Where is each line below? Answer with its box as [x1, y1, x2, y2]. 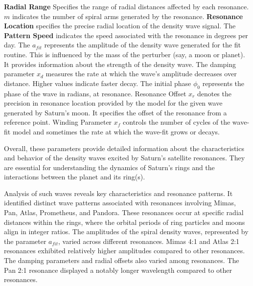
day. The [4, 40, 30, 50]
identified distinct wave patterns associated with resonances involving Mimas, [4, 198, 236, 208]
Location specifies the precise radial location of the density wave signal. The [4, 21, 236, 31]
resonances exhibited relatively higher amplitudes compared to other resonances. [4, 245, 245, 256]
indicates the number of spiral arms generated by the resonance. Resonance [12, 11, 243, 21]
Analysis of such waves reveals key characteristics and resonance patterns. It [4, 188, 233, 198]
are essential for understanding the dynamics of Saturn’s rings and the [4, 162, 215, 172]
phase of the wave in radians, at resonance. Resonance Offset [4, 88, 186, 98]
